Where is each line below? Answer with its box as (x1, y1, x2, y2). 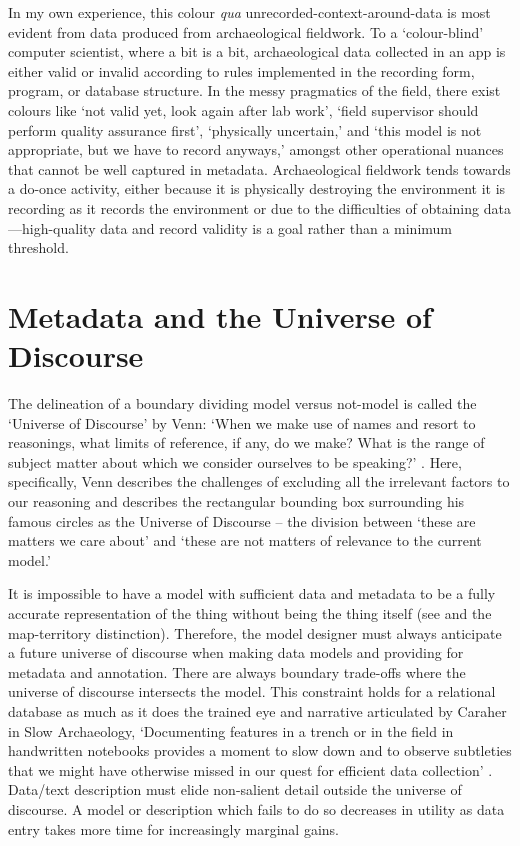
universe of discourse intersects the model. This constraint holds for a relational (8, 681, 496, 702)
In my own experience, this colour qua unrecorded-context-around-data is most (8, 2, 491, 22)
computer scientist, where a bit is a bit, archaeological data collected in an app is (8, 41, 506, 62)
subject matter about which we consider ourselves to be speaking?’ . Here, (8, 451, 462, 472)
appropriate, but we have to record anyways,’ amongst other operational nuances (8, 139, 504, 160)
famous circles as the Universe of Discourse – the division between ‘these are (8, 510, 476, 531)
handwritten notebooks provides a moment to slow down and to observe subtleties (8, 740, 512, 761)
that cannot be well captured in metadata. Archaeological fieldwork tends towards (8, 158, 511, 179)
